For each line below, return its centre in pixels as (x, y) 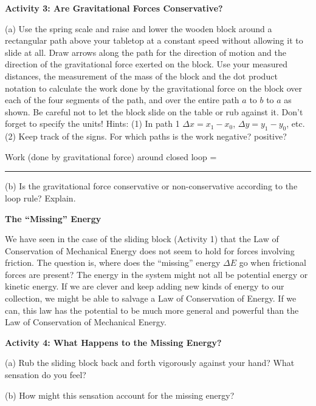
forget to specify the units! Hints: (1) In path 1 (92, 123)
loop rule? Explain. (40, 198)
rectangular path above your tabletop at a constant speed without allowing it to (154, 40)
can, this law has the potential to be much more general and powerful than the (152, 310)
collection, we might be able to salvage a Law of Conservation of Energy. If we (151, 298)
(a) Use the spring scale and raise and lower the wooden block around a (139, 28)
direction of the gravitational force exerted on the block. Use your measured (146, 64)
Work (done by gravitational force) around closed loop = (111, 156)
